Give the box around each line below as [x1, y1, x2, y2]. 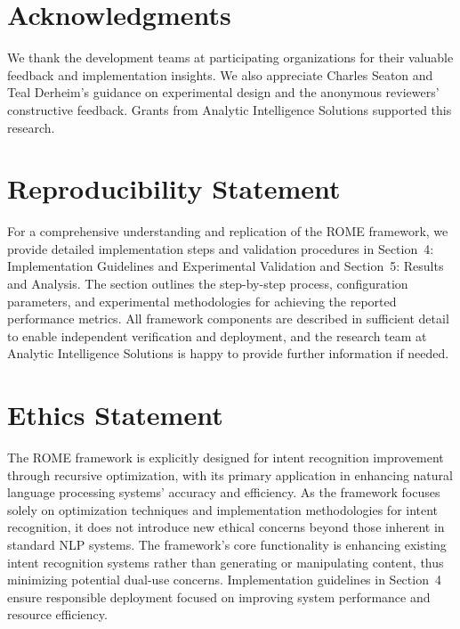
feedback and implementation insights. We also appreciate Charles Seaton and [7, 65, 433, 84]
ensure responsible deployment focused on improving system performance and [7, 587, 431, 606]
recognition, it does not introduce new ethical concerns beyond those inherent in [7, 518, 445, 536]
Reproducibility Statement [7, 170, 341, 207]
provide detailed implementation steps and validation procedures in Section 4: [7, 239, 434, 257]
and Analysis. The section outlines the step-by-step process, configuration [7, 274, 408, 292]
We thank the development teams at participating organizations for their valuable [7, 48, 454, 67]
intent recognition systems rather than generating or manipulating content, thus [7, 552, 444, 571]
